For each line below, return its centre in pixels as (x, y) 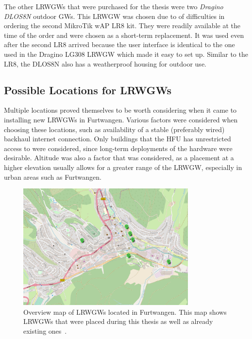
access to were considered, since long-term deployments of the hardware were (118, 148)
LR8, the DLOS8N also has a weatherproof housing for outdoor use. (105, 63)
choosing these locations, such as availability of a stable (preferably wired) (114, 129)
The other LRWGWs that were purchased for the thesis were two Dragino (114, 6)
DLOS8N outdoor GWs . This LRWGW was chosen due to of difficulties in (114, 16)
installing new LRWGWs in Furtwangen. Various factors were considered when (121, 119)
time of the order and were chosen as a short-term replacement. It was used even (124, 35)
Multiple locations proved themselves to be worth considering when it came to (120, 110)
